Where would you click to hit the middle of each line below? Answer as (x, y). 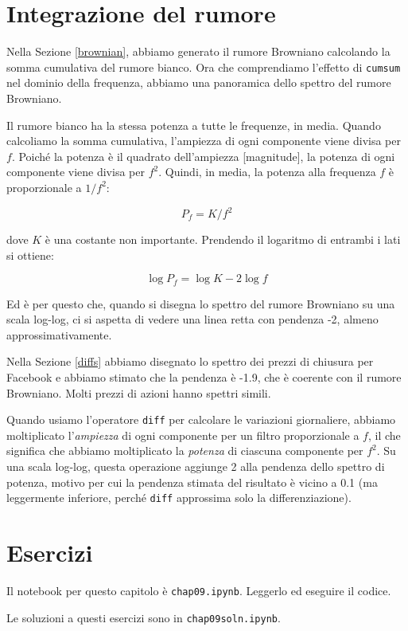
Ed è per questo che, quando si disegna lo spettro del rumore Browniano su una (201, 303)
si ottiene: (30, 255)
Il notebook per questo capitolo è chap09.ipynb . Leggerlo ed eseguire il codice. (199, 591)
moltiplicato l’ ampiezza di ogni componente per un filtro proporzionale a (183, 435)
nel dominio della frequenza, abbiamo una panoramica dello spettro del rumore (199, 82)
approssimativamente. (59, 334)
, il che (384, 435)
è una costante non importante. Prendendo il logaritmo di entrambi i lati (223, 239)
